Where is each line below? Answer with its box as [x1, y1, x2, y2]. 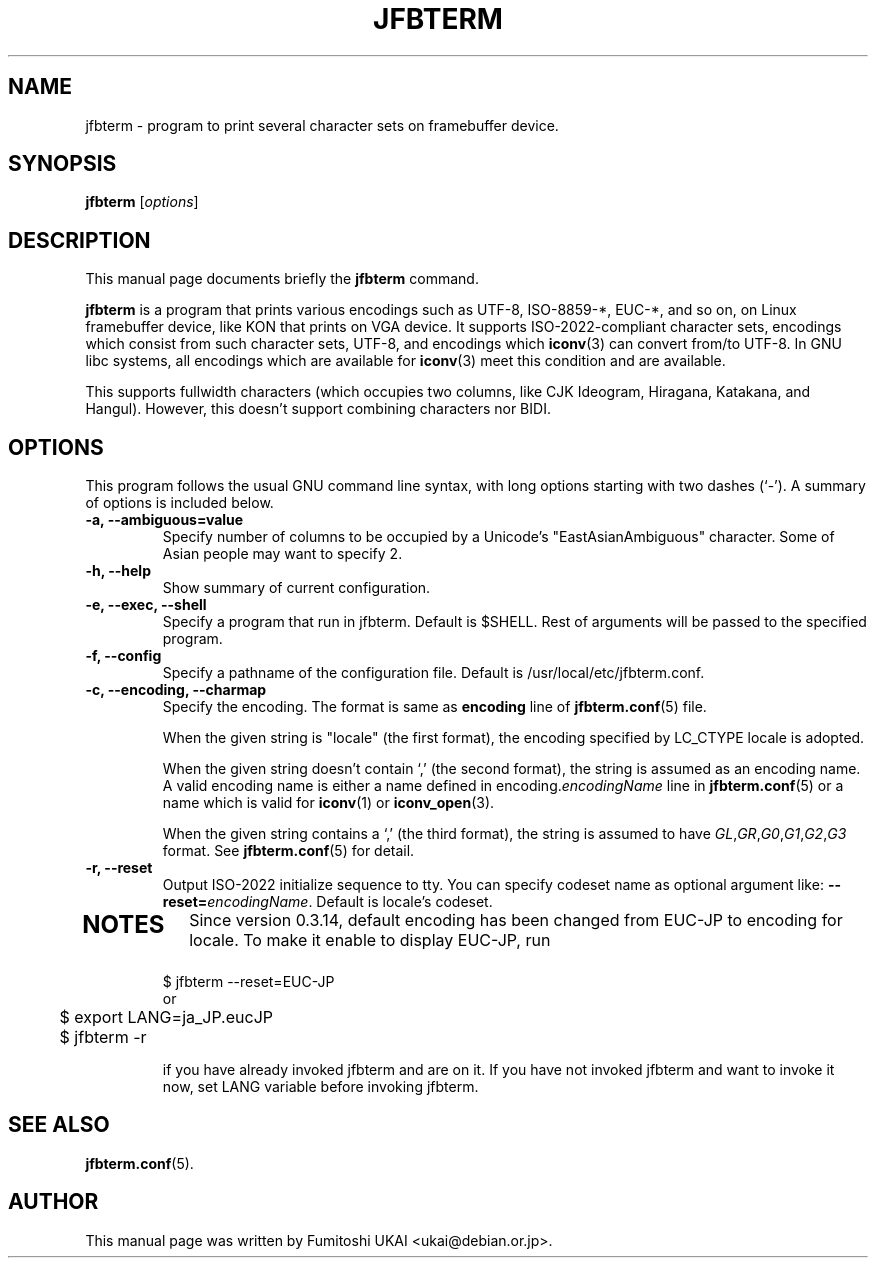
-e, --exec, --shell [85, 596, 207, 614]
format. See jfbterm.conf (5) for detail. [162, 842, 415, 860]
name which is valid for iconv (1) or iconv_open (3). [162, 794, 495, 812]
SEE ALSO [8, 1112, 110, 1138]
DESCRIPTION [8, 227, 151, 253]
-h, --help [85, 562, 151, 580]
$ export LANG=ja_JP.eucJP [59, 1007, 273, 1028]
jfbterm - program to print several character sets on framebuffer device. [85, 116, 559, 134]
